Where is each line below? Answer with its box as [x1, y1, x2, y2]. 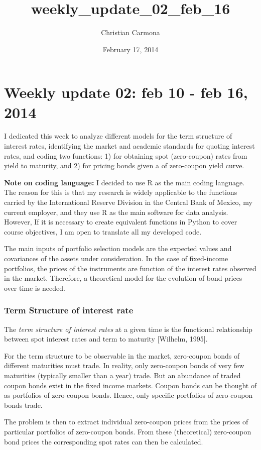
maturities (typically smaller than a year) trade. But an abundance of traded [4, 370, 241, 380]
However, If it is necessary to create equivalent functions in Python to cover [4, 216, 237, 227]
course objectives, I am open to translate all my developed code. [4, 226, 202, 237]
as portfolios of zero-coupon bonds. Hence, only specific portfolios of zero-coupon [4, 390, 253, 400]
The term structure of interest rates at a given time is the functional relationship [4, 323, 252, 334]
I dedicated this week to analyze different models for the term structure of [4, 131, 232, 141]
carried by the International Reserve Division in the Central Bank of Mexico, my [4, 197, 252, 207]
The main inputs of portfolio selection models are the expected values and [4, 243, 232, 254]
